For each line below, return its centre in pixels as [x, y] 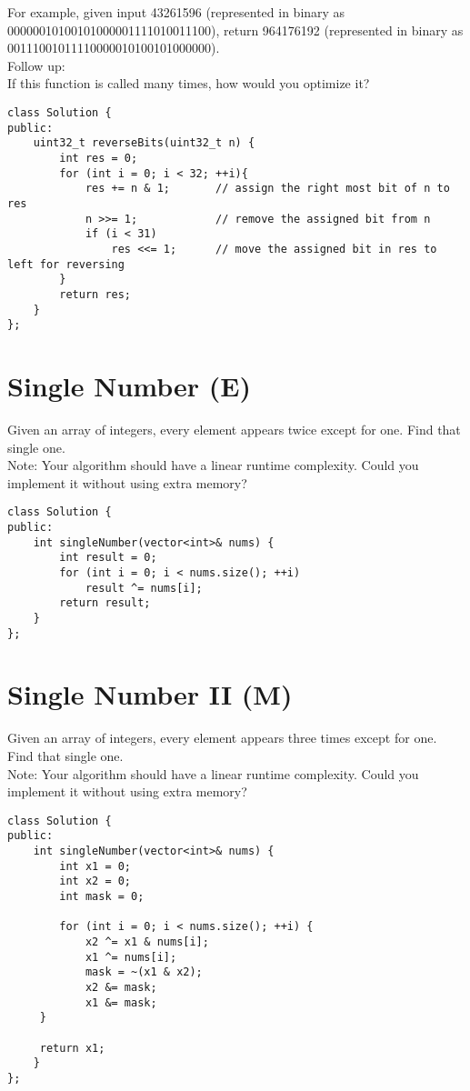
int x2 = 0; [95, 881]
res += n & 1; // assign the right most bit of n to [267, 189]
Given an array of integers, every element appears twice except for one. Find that [234, 429]
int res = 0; [99, 158]
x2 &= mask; [121, 987]
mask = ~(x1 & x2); [144, 972]
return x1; [72, 1048]
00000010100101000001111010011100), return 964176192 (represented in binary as [235, 30]
